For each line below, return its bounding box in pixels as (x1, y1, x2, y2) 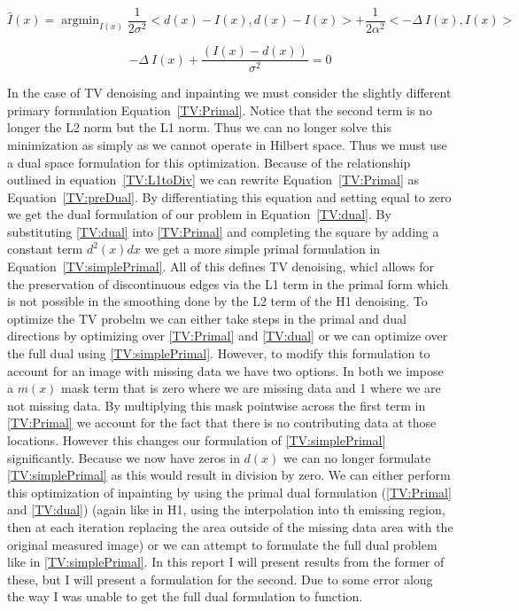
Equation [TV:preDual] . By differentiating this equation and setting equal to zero (7, 187, 452, 206)
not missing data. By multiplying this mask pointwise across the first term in (7, 396, 426, 414)
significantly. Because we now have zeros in (7, 448, 240, 466)
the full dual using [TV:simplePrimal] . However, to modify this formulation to (7, 344, 430, 363)
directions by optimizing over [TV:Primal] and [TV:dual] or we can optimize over (7, 326, 448, 345)
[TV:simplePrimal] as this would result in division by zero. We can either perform (7, 466, 451, 484)
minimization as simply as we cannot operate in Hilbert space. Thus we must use (7, 135, 447, 153)
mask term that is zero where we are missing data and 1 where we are (61, 379, 441, 397)
